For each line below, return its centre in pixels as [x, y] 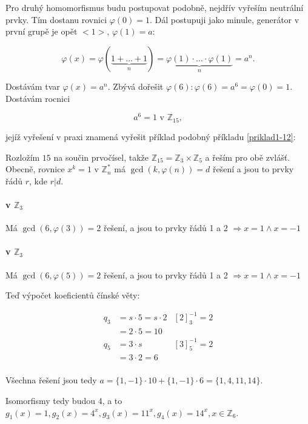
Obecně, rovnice [35, 169]
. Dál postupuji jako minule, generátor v [224, 19]
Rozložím [23, 157]
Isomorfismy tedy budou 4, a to [64, 401]
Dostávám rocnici [38, 98]
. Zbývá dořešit [136, 86]
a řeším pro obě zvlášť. [247, 157]
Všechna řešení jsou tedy [51, 380]
